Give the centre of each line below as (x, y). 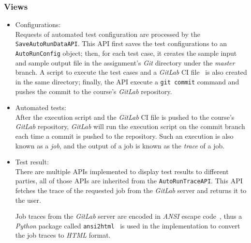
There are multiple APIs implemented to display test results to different (122, 171)
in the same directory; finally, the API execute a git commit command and (127, 81)
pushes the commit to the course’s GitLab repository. (94, 91)
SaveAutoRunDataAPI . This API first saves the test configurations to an (121, 43)
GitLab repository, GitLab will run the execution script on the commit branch (130, 126)
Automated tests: (41, 107)
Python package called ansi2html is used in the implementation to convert (128, 225)
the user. (28, 200)
